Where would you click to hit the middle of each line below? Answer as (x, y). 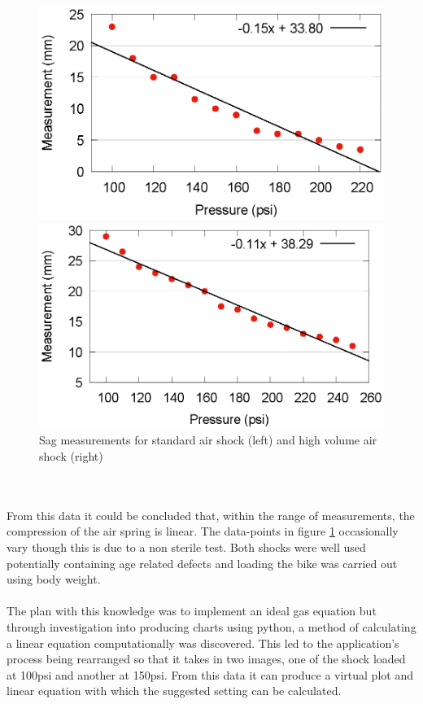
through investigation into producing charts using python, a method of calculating (211, 627)
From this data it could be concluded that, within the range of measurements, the (211, 515)
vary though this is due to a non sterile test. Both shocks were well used (186, 547)
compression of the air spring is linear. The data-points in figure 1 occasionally (203, 531)
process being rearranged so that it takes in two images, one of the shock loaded (206, 659)
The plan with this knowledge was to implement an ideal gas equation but (192, 611)
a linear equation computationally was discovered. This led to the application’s (203, 643)
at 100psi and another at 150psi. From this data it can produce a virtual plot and (210, 674)
